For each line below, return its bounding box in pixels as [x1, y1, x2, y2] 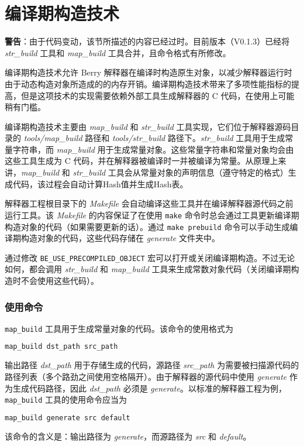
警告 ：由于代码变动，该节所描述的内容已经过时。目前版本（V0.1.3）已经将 [5, 35, 290, 47]
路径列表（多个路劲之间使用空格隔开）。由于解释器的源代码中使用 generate [5, 370, 287, 382]
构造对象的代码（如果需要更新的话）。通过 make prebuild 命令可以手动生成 [5, 220, 290, 232]
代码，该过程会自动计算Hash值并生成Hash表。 [12, 177, 188, 190]
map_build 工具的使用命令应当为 [5, 393, 127, 406]
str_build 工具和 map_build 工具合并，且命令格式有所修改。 [5, 46, 231, 59]
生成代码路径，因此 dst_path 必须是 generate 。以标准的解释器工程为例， [12, 382, 286, 394]
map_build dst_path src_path [5, 342, 118, 351]
